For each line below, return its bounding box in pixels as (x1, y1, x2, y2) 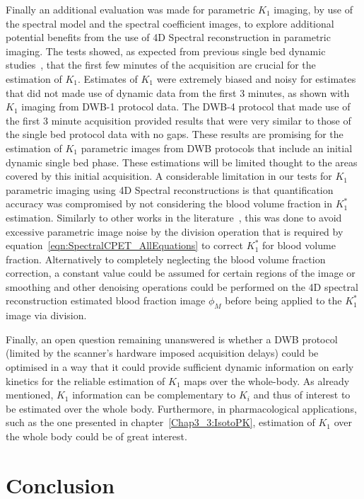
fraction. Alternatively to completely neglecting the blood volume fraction (6, 251, 326, 266)
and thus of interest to (253, 387, 351, 402)
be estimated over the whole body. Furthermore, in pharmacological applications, (6, 401, 357, 415)
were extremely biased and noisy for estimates (156, 71, 356, 86)
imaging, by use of (274, 2, 353, 16)
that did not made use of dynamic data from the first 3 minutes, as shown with (6, 85, 350, 100)
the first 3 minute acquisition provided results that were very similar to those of (6, 113, 351, 127)
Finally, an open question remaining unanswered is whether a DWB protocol (6, 331, 338, 346)
